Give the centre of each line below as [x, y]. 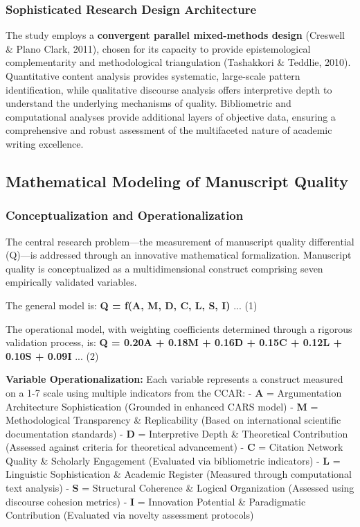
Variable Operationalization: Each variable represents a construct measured [174, 379]
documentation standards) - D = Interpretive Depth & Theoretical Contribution [177, 433]
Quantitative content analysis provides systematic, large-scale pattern [153, 76]
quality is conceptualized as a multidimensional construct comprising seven [164, 268]
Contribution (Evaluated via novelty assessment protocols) [130, 515]
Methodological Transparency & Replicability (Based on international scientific [173, 420]
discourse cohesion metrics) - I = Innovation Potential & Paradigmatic [156, 501]
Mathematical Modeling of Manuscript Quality [177, 181]
